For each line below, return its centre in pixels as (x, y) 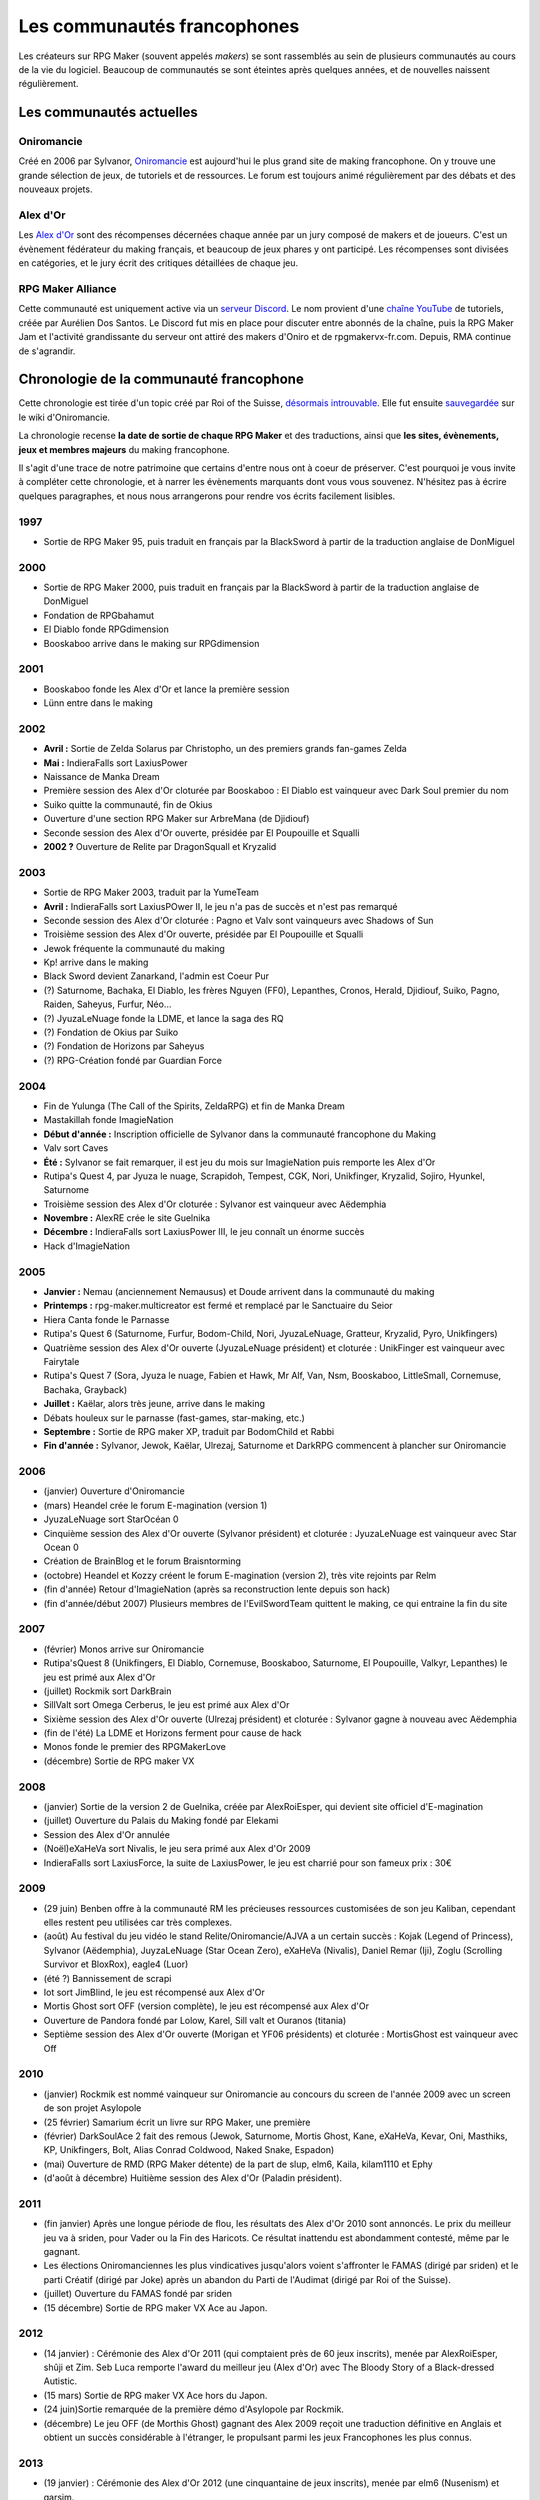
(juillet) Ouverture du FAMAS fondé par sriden (138, 2294)
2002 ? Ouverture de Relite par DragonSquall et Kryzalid (160, 846)
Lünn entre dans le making (98, 703)
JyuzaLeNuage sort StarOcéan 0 (111, 1519)
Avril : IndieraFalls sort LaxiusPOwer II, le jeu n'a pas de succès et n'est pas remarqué (220, 906)
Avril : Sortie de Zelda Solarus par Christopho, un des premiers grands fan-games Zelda (225, 749)
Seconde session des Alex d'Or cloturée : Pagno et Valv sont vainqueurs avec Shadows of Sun (238, 920)
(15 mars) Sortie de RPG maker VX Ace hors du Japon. (155, 2395)
